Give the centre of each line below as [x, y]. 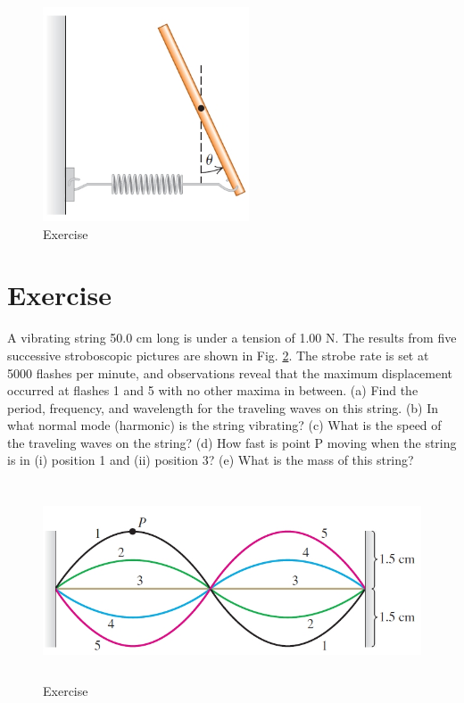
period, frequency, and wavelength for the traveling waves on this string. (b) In [223, 407]
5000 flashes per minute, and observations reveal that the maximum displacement [230, 372]
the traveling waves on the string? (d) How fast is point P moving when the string [232, 442]
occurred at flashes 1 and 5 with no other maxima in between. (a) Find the [213, 390]
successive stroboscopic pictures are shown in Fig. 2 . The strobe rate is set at [218, 355]
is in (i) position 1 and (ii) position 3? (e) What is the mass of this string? [211, 460]
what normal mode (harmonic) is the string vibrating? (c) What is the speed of [224, 425]
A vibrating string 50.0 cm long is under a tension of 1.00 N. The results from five [232, 338]
